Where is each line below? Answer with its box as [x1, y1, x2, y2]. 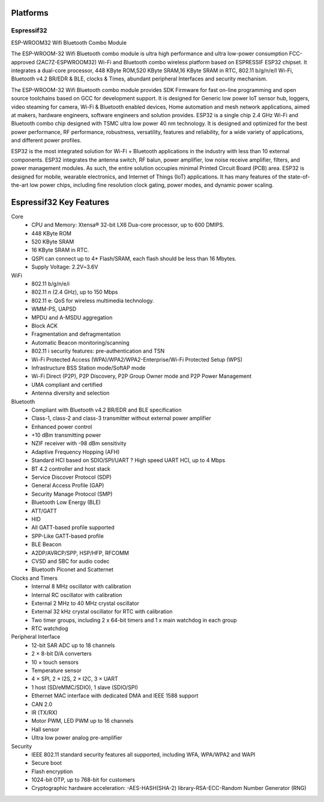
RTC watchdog [31, 625, 68, 632]
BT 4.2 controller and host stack [31, 465, 111, 472]
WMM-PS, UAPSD [31, 305, 77, 312]
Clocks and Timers [11, 574, 58, 582]
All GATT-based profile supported [31, 524, 115, 531]
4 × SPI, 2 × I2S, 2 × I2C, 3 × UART [31, 675, 118, 682]
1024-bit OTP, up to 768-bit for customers [31, 776, 135, 783]
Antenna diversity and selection [31, 389, 110, 396]
